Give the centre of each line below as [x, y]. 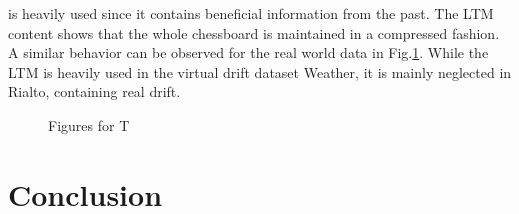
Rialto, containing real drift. [94, 91]
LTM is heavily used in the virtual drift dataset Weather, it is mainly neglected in [260, 71]
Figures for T [89, 124]
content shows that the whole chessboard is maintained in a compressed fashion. [254, 32]
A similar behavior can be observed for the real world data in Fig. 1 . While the [248, 52]
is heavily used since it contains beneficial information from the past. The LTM [251, 13]
